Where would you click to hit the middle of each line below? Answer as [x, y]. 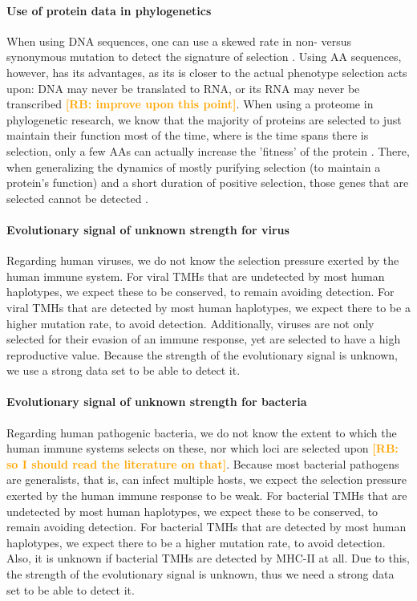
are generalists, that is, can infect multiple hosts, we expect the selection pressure [206, 479]
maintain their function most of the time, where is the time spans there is [188, 135]
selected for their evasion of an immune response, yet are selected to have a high [204, 339]
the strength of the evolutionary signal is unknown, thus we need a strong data [200, 574]
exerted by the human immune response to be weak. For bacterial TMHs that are [207, 495]
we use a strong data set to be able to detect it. [123, 370]
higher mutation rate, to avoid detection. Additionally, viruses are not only [190, 323]
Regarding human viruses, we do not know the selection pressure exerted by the [203, 260]
